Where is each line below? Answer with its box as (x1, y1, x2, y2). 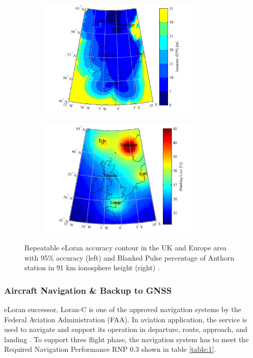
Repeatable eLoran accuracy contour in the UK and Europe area (24, 242, 227, 253)
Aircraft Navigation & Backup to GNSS (4, 284, 172, 296)
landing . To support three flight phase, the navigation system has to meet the (4, 334, 249, 344)
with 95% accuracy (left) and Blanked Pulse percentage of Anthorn (24, 252, 235, 263)
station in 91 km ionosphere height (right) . (24, 262, 160, 273)
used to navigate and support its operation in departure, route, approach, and (4, 324, 247, 335)
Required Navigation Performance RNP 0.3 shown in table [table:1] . (4, 344, 216, 354)
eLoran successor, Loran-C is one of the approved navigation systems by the (4, 304, 241, 315)
